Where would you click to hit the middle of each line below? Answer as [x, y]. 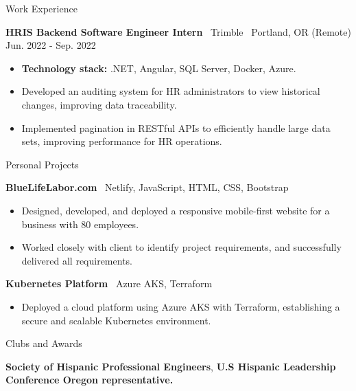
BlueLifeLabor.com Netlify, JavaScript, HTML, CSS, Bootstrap [147, 187]
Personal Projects [42, 164]
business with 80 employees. [80, 224]
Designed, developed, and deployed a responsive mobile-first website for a [176, 210]
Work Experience [41, 8]
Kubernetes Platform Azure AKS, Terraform [109, 283]
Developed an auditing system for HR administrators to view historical [171, 91]
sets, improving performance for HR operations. [122, 141]
